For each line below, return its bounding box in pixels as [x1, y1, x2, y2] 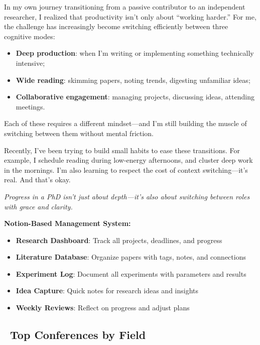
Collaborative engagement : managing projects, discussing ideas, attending [16, 91, 254, 102]
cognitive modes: [4, 31, 55, 41]
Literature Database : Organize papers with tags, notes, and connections [16, 252, 246, 262]
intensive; [16, 57, 45, 68]
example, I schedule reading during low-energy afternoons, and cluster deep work [4, 155, 253, 165]
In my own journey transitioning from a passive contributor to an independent [4, 2, 245, 12]
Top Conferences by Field [10, 327, 146, 342]
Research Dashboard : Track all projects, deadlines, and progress [16, 235, 222, 245]
